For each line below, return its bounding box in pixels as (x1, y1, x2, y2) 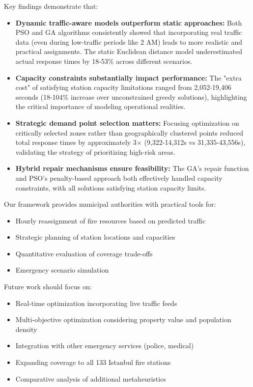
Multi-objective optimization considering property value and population (15, 314, 231, 325)
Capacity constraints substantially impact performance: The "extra (15, 72, 242, 83)
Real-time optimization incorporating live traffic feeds (15, 298, 177, 308)
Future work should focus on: (4, 281, 92, 292)
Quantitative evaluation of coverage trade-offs (15, 248, 153, 258)
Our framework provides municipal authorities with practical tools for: (4, 199, 216, 209)
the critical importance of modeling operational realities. (15, 101, 186, 111)
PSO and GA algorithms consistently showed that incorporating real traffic (15, 27, 242, 37)
